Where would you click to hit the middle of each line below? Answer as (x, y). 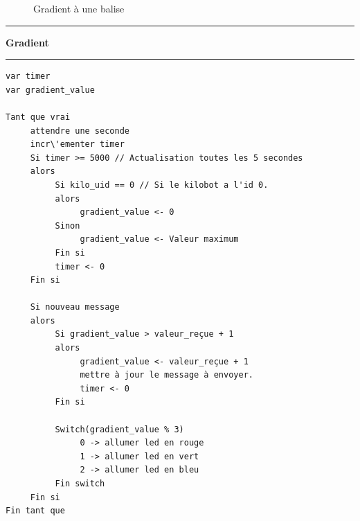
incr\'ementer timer (77, 144)
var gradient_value (50, 90)
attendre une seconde (80, 131)
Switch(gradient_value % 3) (119, 429)
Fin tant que (35, 511)
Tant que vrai (38, 117)
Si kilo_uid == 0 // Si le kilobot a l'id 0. (162, 185)
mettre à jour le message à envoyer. (166, 375)
